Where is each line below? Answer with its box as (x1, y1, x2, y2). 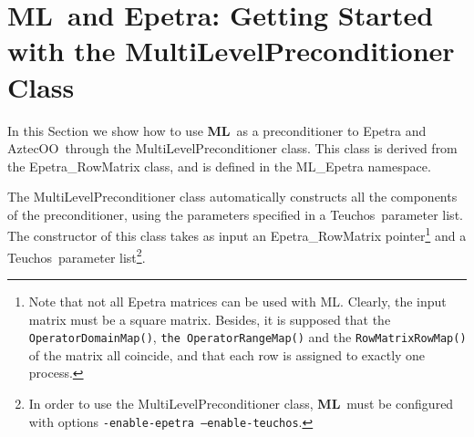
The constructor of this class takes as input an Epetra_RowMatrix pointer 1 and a (7, 224, 467, 245)
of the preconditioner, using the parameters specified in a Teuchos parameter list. (7, 204, 463, 224)
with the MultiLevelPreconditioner (7, 32, 455, 69)
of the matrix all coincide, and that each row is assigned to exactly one (28, 345, 426, 364)
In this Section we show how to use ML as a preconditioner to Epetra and (7, 120, 427, 140)
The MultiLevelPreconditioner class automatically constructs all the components (7, 187, 458, 206)
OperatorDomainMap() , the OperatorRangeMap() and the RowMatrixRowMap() (28, 328, 467, 347)
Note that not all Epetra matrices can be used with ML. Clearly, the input (28, 291, 447, 310)
